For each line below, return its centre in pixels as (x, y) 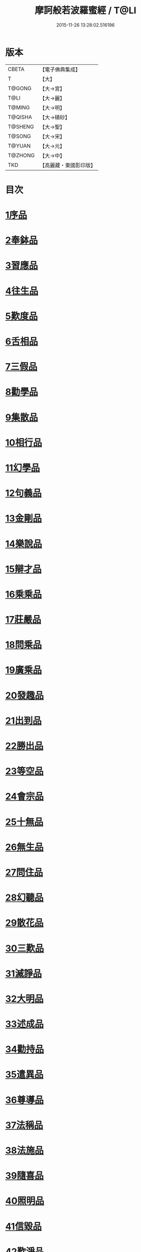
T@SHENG (21, 127)
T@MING (19, 107)
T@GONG (20, 88)
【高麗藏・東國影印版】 (67, 165)
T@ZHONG (21, 155)
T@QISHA (20, 117)
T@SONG (20, 136)
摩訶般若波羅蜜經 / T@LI (86, 10)
